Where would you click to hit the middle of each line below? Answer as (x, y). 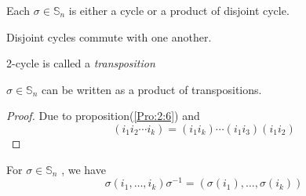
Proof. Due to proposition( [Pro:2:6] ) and (103, 116)
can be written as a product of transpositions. (151, 89)
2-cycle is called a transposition (81, 63)
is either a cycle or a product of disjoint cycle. (179, 10)
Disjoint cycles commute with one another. (109, 36)
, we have (84, 169)
